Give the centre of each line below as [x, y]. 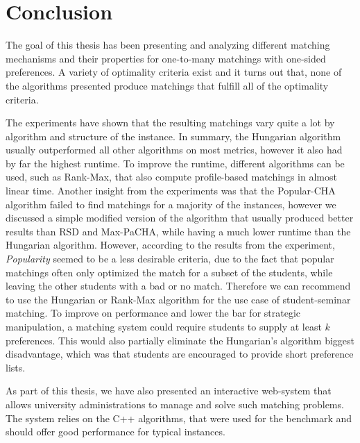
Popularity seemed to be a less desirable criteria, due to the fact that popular [170, 259]
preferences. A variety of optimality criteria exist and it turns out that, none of [174, 72]
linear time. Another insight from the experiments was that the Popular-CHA [171, 191]
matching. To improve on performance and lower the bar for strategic [153, 313]
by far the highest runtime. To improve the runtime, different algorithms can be [175, 163]
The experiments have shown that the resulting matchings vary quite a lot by [170, 123]
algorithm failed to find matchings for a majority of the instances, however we [171, 204]
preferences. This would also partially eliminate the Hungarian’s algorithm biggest [180, 340]
